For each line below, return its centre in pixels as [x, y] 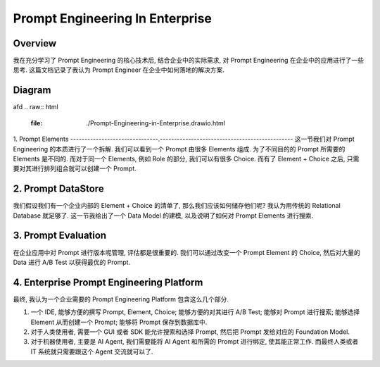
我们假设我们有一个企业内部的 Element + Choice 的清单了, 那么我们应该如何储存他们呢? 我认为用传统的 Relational [177, 206]
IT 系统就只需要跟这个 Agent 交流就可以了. [92, 352]
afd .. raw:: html [36, 107]
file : [37, 123]
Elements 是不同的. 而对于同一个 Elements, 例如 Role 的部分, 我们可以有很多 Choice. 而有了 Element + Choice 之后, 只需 [186, 158]
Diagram [32, 91]
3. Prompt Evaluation [60, 236]
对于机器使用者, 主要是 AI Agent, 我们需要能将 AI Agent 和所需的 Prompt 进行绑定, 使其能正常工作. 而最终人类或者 [195, 342]
